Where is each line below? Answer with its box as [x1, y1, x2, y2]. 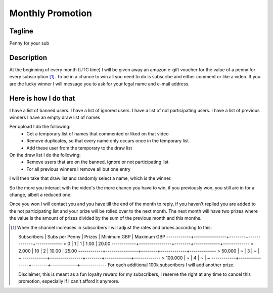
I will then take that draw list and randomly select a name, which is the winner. [9, 175, 172, 181]
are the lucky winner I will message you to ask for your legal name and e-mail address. [9, 81, 190, 87]
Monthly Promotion [9, 8, 93, 19]
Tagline [9, 27, 33, 35]
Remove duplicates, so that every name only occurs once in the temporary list [26, 138, 189, 144]
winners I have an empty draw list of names [9, 114, 101, 121]
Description [9, 53, 48, 62]
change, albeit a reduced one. [9, 191, 72, 198]
